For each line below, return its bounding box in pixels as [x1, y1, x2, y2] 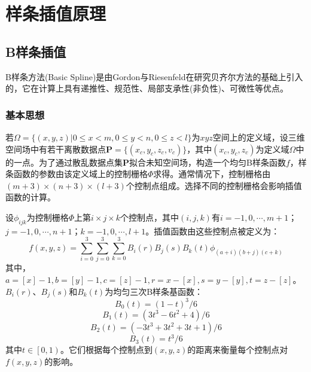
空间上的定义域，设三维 [212, 130, 305, 143]
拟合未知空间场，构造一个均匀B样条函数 [129, 155, 286, 168]
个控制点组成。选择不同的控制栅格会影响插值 [126, 179, 302, 191]
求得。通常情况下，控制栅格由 [153, 167, 271, 180]
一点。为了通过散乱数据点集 [13, 155, 123, 168]
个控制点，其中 [120, 211, 179, 223]
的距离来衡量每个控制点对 [187, 343, 288, 356]
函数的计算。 [5, 191, 56, 203]
